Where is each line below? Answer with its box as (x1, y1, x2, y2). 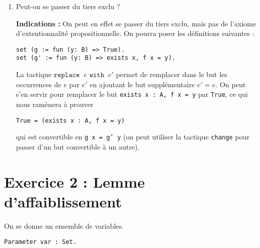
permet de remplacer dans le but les (116, 69, 228, 80)
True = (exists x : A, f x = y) (16, 117, 125, 124)
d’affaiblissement (4, 191, 122, 211)
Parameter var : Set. (4, 238, 77, 246)
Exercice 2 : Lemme (4, 171, 145, 192)
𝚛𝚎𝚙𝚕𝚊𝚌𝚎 (54, 72, 80, 79)
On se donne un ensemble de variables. (4, 220, 124, 231)
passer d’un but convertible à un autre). (16, 141, 140, 152)
